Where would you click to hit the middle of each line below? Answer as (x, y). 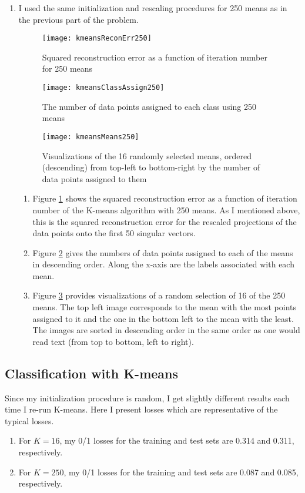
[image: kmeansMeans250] (91, 137)
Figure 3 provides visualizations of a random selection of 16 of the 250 (159, 295)
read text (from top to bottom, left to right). (113, 341)
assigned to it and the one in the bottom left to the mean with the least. (163, 318)
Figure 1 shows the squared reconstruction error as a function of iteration (165, 198)
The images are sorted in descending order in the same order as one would (166, 330)
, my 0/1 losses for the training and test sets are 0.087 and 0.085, (181, 472)
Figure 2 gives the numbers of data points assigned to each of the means (163, 252)
